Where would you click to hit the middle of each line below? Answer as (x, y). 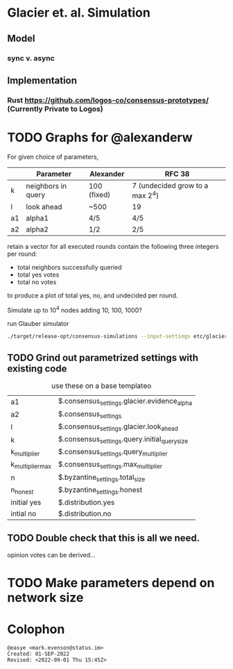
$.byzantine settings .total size (102, 478)
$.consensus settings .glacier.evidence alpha (125, 402)
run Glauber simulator (38, 323)
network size (45, 597)
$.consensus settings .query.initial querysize (123, 440)
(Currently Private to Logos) (55, 109)
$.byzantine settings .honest (100, 490)
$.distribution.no (85, 513)
